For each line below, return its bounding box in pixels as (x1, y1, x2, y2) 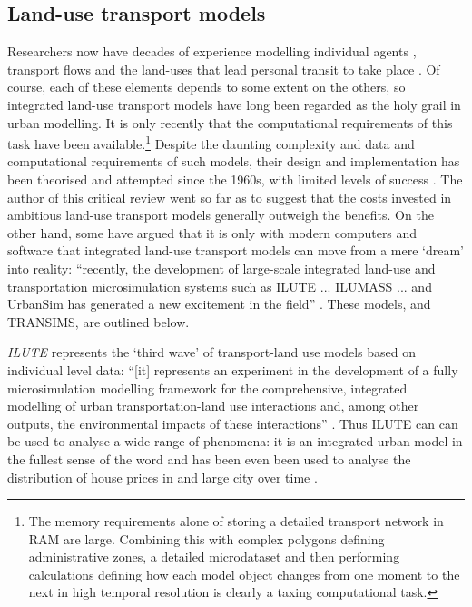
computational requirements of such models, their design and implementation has (7, 152, 460, 171)
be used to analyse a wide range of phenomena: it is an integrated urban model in (7, 432, 463, 451)
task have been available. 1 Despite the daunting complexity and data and (7, 132, 415, 153)
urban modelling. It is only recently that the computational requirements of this (7, 113, 453, 132)
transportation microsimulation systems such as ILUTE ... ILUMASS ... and (7, 276, 432, 295)
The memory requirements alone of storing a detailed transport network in (28, 512, 444, 531)
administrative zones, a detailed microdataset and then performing (28, 547, 400, 566)
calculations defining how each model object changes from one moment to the (28, 564, 460, 583)
